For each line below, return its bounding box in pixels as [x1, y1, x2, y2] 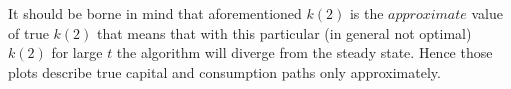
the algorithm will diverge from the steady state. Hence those [116, 42, 493, 63]
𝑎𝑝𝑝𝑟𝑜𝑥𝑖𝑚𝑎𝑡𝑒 [388, 8, 467, 22]
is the [349, 3, 384, 23]
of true [8, 22, 49, 43]
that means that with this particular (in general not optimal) [96, 22, 472, 43]
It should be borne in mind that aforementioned [8, 3, 302, 23]
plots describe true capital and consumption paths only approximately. [8, 61, 441, 82]
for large [51, 42, 103, 63]
